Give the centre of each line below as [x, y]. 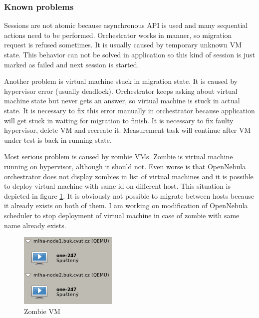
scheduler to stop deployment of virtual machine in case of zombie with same [122, 215]
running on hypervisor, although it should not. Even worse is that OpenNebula [125, 166]
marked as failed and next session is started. [72, 64]
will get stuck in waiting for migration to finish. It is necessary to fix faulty [119, 120]
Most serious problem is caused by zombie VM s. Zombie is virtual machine [119, 157]
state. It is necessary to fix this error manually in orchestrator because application [129, 110]
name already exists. [35, 225]
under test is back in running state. [58, 140]
